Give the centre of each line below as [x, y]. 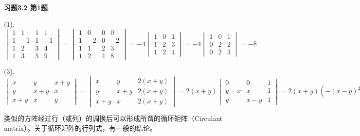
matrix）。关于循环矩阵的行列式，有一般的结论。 [80, 127]
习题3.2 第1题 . [27, 7]
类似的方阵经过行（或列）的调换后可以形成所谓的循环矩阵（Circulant [113, 118]
